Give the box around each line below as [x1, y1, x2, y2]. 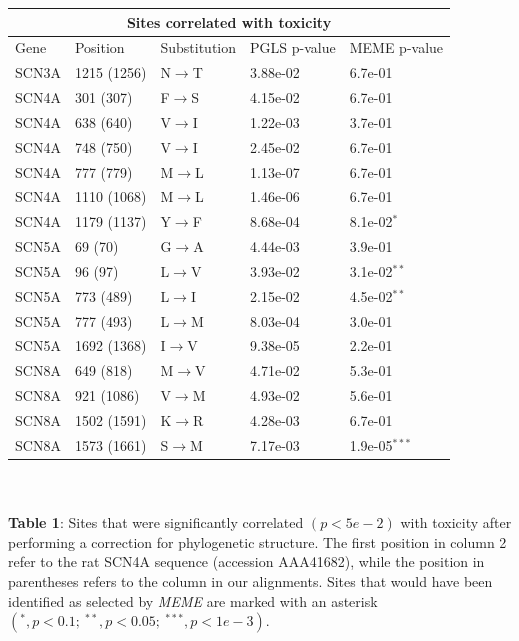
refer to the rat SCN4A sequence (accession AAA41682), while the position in [8, 551, 485, 572]
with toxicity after [400, 512, 512, 533]
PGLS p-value [250, 37, 336, 58]
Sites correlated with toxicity [126, 11, 332, 32]
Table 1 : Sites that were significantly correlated [8, 512, 304, 533]
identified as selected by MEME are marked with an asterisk [8, 590, 378, 611]
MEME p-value [349, 37, 444, 58]
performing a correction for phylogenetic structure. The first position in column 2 [8, 531, 507, 552]
